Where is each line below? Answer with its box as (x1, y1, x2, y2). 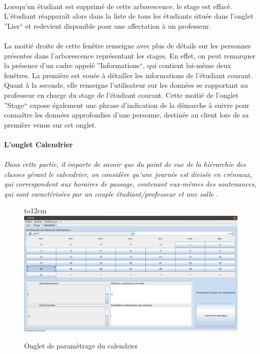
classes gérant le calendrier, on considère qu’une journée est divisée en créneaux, (4, 168, 252, 179)
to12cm (24, 205, 47, 216)
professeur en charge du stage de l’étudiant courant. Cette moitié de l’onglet (4, 89, 239, 100)
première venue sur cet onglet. (4, 119, 97, 130)
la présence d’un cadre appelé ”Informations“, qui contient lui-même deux (4, 60, 231, 71)
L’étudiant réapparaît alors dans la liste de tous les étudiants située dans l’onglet (4, 11, 253, 21)
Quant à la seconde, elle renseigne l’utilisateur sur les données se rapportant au (4, 80, 248, 90)
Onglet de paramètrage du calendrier (24, 340, 138, 351)
